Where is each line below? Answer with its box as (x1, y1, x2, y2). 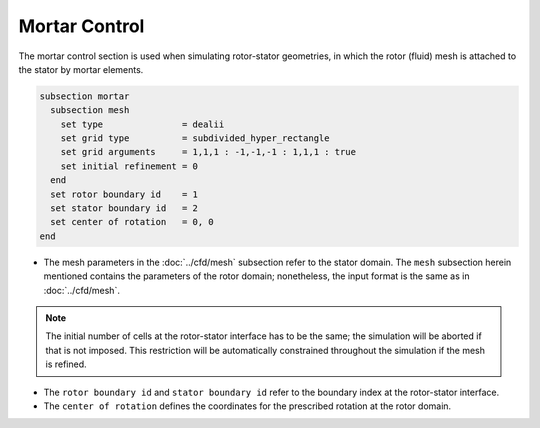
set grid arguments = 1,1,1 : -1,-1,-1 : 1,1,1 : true (60, 146, 357, 158)
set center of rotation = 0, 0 (50, 216, 214, 228)
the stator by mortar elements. (18, 63, 144, 75)
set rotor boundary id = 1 (50, 188, 199, 200)
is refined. (45, 358, 87, 370)
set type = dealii (60, 118, 225, 130)
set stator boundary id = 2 (50, 203, 199, 214)
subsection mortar (39, 90, 130, 102)
